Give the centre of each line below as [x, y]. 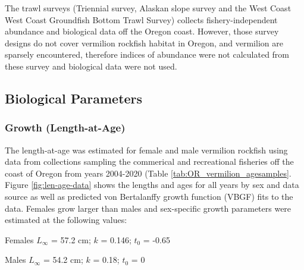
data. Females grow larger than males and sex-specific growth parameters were [148, 208]
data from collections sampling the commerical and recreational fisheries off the [149, 161]
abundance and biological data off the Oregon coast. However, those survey [142, 31]
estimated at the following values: [66, 220]
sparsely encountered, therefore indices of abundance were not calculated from [147, 54]
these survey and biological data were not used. [91, 66]
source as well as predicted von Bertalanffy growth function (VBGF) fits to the [149, 196]
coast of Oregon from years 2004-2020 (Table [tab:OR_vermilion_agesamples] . [148, 173]
